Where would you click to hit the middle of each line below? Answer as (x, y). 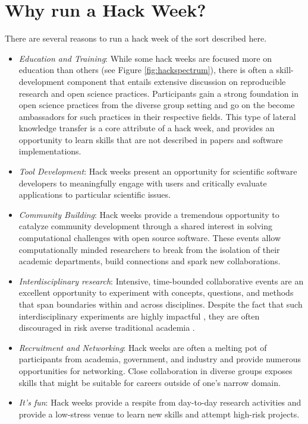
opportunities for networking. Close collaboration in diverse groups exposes (155, 370)
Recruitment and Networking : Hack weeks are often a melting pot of (143, 347)
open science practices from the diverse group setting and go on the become (157, 105)
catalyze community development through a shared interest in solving (145, 226)
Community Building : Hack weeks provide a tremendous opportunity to (149, 214)
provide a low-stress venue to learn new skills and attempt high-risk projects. (159, 414)
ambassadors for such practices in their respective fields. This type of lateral (157, 116)
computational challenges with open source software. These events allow (150, 238)
